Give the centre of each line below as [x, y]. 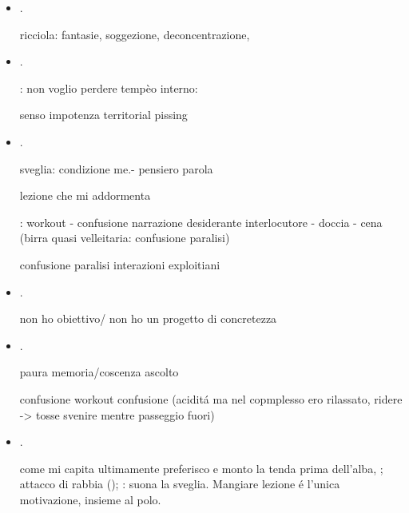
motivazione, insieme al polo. [90, 499]
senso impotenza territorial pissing [103, 115]
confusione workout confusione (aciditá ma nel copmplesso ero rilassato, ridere [211, 398]
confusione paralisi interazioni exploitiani [120, 264]
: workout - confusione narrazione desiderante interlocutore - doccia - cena [201, 222]
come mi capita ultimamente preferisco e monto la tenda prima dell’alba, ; [201, 468]
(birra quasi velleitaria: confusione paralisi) [125, 238]
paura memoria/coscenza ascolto [99, 372]
